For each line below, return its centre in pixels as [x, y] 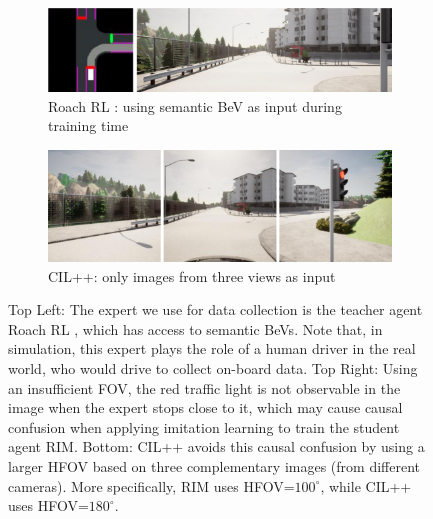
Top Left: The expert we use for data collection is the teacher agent [215, 309]
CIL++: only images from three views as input [192, 275]
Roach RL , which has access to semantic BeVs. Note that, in [195, 328]
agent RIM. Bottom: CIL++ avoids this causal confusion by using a [216, 446]
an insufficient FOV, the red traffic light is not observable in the [204, 387]
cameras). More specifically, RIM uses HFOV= [151, 485]
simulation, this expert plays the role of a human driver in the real [212, 348]
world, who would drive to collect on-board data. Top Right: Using [213, 367]
